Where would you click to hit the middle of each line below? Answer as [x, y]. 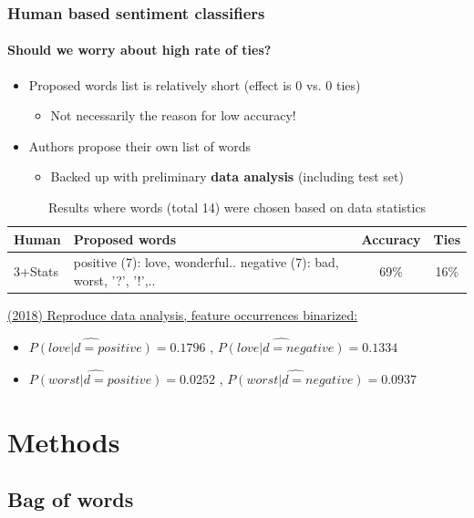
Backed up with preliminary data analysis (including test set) [227, 176]
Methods [64, 441]
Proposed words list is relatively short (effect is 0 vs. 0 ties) [195, 84]
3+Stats [36, 271]
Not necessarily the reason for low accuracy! [173, 115]
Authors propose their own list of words [139, 145]
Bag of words [71, 499]
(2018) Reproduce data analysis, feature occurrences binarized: [183, 315]
